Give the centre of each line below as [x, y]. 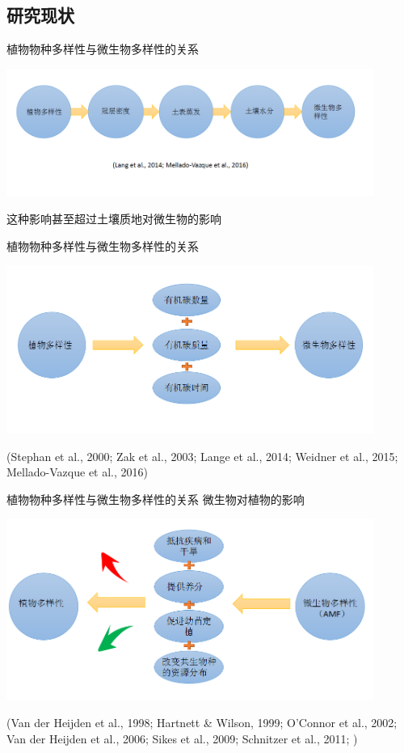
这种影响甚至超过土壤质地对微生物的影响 [114, 219]
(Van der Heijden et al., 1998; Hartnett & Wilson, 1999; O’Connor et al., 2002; [202, 722]
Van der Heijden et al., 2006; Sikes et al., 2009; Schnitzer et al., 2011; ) [182, 738]
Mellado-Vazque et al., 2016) [77, 472]
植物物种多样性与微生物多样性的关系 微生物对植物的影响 [156, 499]
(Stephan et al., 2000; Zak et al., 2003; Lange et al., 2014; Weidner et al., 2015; [202, 456]
